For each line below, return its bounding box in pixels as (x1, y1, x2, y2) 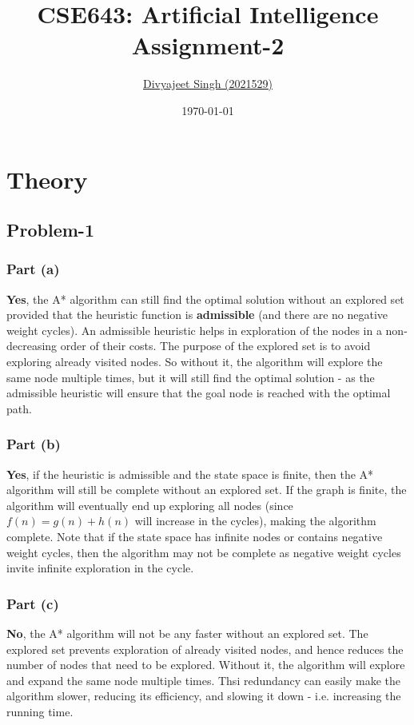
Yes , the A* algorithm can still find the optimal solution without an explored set (6, 290, 404, 307)
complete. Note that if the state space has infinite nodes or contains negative (6, 528, 383, 545)
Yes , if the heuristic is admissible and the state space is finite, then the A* (6, 465, 374, 482)
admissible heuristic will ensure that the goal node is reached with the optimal (6, 384, 391, 401)
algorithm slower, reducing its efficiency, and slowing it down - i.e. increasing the (6, 687, 401, 704)
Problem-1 (6, 217, 94, 242)
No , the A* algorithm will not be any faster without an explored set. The (6, 625, 368, 642)
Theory (6, 162, 88, 195)
